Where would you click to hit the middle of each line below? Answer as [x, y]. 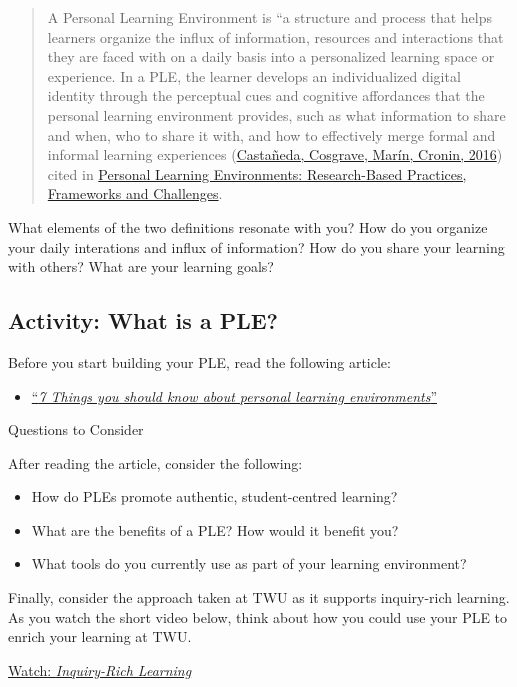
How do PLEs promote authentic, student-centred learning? [214, 496]
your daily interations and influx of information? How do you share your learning [256, 246]
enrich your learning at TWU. [100, 636]
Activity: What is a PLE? [143, 320]
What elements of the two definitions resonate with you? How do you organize [248, 226]
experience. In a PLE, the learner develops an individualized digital [254, 75]
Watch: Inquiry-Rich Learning [100, 669]
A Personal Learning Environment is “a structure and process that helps [270, 17]
